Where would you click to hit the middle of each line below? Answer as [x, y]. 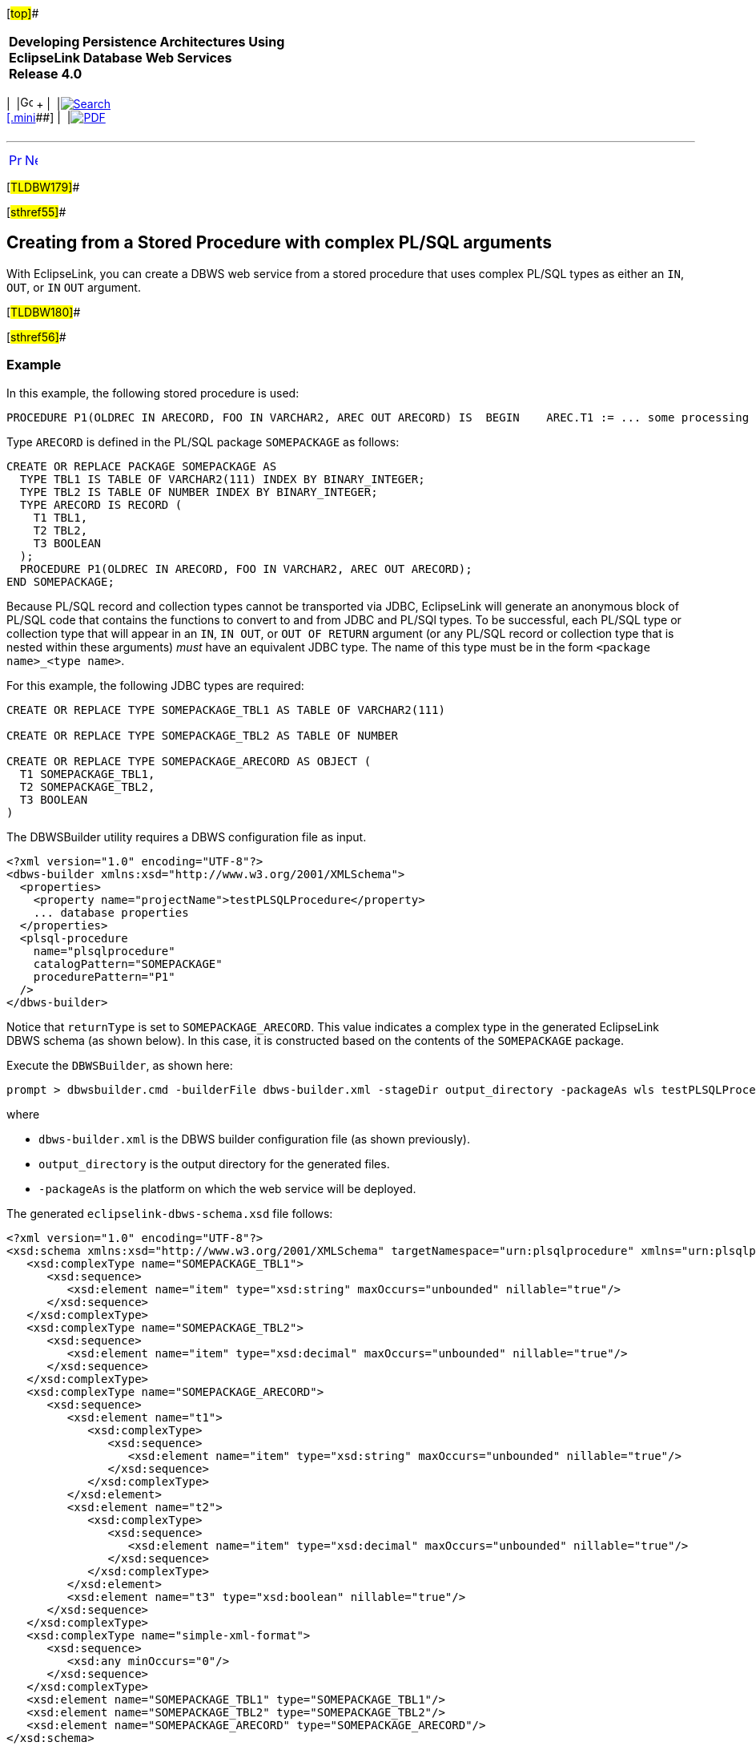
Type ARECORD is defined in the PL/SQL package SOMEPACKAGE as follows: [203, 442]
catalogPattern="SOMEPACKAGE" [128, 964]
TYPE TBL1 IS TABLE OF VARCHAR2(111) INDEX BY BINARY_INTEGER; [222, 479]
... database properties [111, 912]
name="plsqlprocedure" [104, 951]
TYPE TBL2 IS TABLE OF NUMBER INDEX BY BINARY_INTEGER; [199, 492]
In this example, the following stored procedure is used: [153, 393]
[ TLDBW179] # [43, 187]
